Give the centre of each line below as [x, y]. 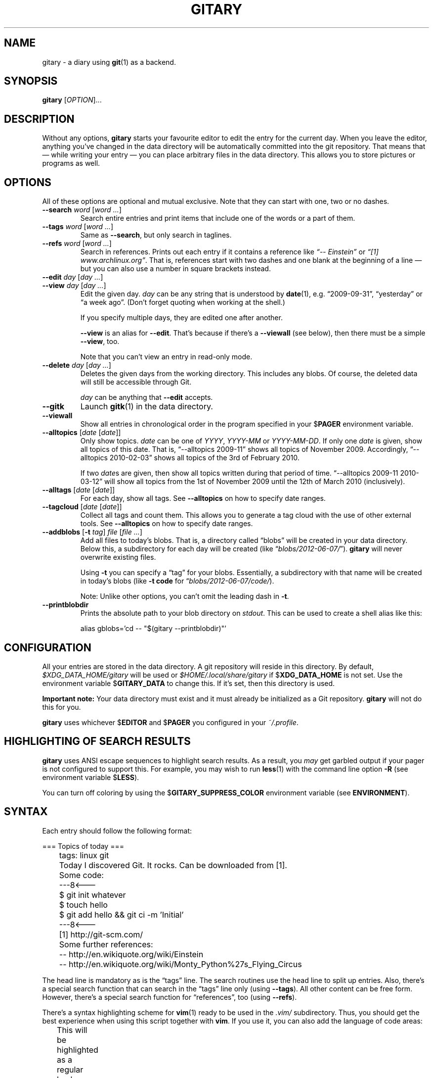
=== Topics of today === [83, 846]
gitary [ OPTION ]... [72, 100]
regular [70, 1069]
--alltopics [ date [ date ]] [82, 433]
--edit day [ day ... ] [73, 277]
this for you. [62, 707]
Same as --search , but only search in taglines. [156, 235]
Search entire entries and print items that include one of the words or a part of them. [218, 218]
